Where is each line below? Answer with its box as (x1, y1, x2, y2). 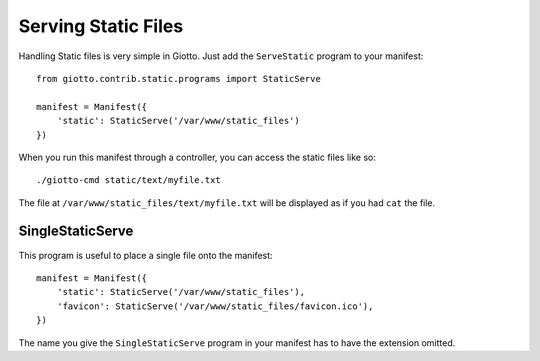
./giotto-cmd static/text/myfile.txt (36, 175, 222, 186)
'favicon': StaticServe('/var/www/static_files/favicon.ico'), (56, 300, 374, 312)
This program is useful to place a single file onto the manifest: (18, 249, 274, 261)
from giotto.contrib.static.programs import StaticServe (36, 73, 322, 84)
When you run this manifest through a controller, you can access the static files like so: (18, 151, 377, 163)
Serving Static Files (18, 15, 184, 37)
